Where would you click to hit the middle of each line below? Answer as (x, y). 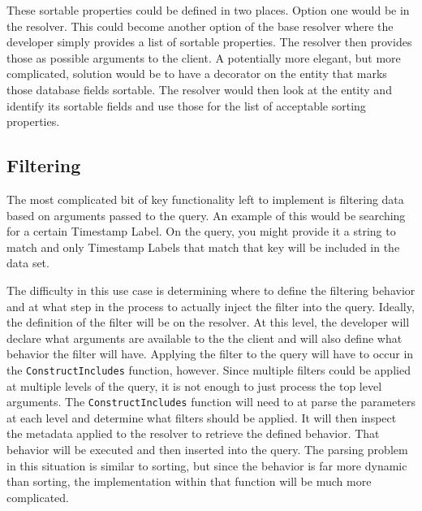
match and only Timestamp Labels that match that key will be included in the (203, 247)
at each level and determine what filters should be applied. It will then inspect (202, 417)
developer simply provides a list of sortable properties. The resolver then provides (209, 42)
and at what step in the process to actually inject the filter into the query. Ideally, (211, 306)
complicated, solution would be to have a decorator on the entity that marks (197, 74)
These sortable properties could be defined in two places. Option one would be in (208, 10)
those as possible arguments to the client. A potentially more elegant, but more (204, 57)
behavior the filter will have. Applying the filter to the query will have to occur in (210, 354)
